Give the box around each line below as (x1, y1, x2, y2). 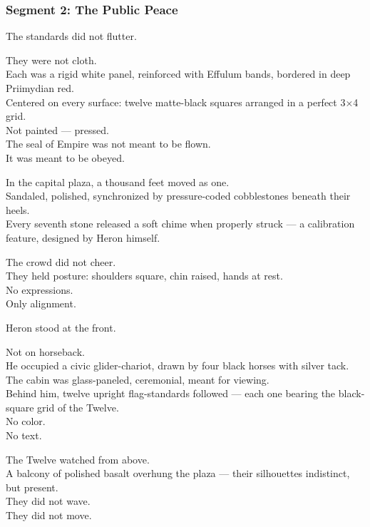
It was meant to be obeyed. (6, 150, 125, 165)
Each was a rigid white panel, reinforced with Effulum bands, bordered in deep (6, 66, 351, 81)
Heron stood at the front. (6, 319, 116, 334)
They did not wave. (6, 493, 91, 508)
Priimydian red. (6, 81, 74, 95)
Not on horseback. (6, 344, 85, 359)
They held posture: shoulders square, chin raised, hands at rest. (6, 268, 283, 283)
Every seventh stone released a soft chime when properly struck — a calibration (6, 216, 355, 231)
